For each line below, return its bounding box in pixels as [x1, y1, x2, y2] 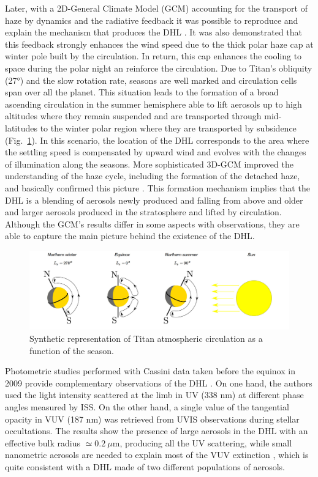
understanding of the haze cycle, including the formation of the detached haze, [5, 169, 300, 182]
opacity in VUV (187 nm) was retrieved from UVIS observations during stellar [5, 412, 300, 425]
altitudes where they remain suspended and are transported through [5, 109, 262, 122]
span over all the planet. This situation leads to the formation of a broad [5, 86, 279, 98]
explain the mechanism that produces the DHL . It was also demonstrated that [5, 26, 302, 39]
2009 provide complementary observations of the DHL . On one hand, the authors [5, 376, 312, 389]
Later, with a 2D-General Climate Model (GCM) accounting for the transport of [5, 2, 308, 14]
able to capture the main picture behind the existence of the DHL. [5, 229, 255, 242]
